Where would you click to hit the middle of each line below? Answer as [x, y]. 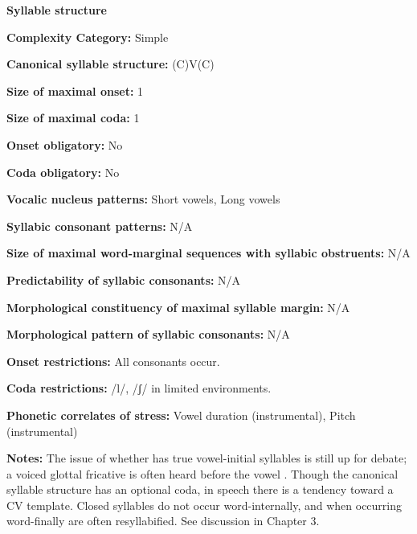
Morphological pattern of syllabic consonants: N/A [148, 334]
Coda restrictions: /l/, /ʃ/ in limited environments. [139, 388]
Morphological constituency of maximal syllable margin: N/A [178, 307]
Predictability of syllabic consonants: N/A [124, 279]
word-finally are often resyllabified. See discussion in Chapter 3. [163, 521]
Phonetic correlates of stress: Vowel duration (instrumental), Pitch [181, 415]
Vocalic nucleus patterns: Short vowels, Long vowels [143, 199]
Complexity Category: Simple [88, 37]
